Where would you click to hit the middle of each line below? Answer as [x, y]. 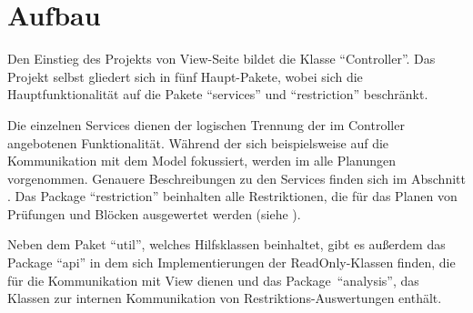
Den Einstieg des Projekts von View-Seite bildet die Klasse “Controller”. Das [221, 59]
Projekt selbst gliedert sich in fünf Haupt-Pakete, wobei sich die [185, 76]
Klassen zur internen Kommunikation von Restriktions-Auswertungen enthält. [225, 298]
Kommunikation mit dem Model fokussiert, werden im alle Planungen [202, 161]
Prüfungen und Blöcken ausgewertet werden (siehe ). [154, 213]
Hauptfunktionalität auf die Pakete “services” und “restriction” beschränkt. [218, 94]
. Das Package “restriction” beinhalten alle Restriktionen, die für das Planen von [232, 196]
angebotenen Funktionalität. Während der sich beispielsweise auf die [198, 142]
